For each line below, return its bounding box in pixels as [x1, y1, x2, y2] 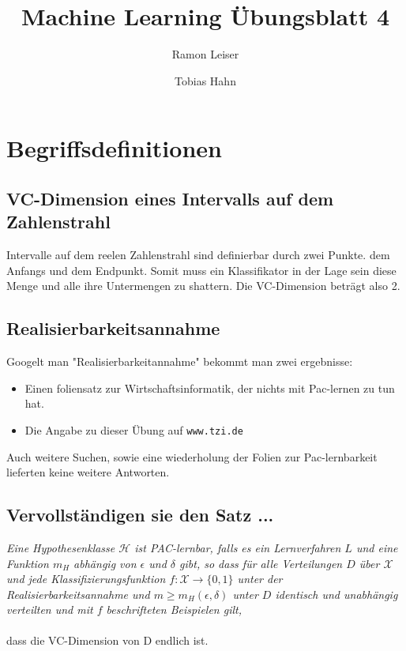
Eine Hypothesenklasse [6, 539, 115, 555]
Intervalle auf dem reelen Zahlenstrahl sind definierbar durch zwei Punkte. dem [6, 246, 390, 263]
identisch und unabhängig [275, 585, 398, 602]
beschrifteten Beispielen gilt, [106, 601, 242, 618]
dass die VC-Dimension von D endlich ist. [6, 632, 209, 649]
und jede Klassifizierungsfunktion [6, 570, 166, 587]
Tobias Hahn [175, 72, 236, 88]
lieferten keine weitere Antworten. [6, 464, 170, 480]
